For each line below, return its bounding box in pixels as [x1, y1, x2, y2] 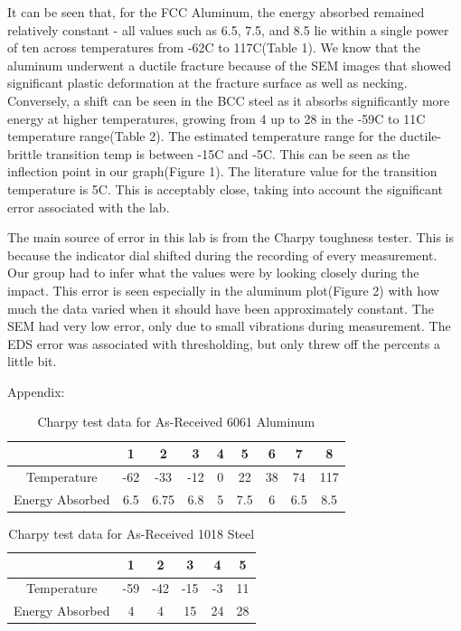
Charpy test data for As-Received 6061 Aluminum [37, 412, 315, 431]
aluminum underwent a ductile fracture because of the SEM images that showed [7, 55, 451, 74]
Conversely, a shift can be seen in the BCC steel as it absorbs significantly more [7, 90, 450, 109]
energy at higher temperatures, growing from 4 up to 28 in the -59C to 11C [7, 108, 426, 127]
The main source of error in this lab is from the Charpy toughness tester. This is [7, 228, 454, 247]
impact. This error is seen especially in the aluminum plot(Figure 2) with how [7, 280, 439, 299]
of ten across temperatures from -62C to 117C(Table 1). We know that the [7, 38, 420, 57]
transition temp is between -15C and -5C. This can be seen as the [45, 144, 410, 163]
